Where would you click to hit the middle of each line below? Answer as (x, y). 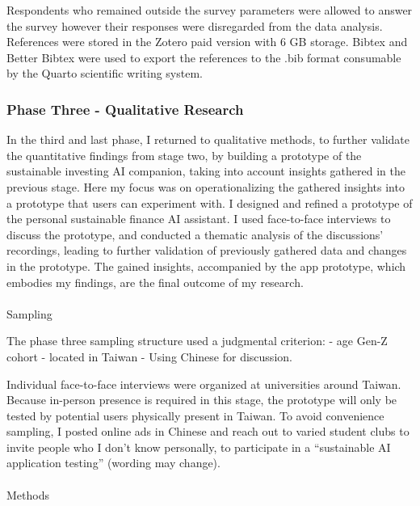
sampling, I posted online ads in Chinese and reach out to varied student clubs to (208, 431)
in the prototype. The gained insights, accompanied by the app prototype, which (206, 266)
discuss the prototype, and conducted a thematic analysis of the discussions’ (195, 234)
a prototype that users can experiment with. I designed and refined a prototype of (210, 202)
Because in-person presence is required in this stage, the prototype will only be (202, 400)
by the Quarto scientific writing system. (105, 73)
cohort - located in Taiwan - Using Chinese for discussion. (149, 356)
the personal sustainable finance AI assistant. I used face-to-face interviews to (199, 219)
